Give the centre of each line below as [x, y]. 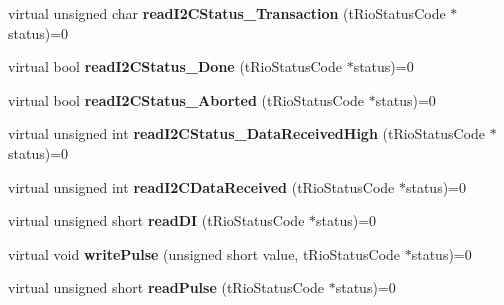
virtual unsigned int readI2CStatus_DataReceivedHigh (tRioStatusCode [247, 133]
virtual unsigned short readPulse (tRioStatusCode [166, 287]
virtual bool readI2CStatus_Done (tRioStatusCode [175, 66]
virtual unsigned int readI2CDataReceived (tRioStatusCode [201, 186]
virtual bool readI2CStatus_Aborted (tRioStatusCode [186, 99]
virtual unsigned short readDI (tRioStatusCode [156, 220]
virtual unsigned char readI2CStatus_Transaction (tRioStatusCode [227, 13]
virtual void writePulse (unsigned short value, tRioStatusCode [204, 253]
